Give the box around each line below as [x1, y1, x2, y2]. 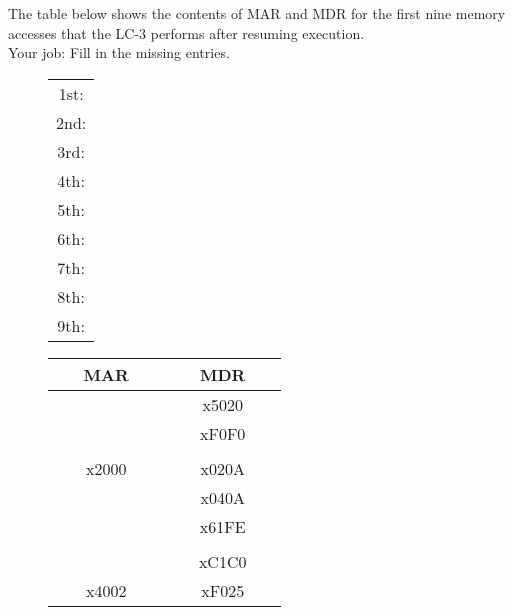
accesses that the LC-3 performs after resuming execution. [8, 22, 365, 43]
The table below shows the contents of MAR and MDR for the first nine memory [8, 3, 506, 23]
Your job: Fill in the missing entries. [8, 42, 230, 63]
